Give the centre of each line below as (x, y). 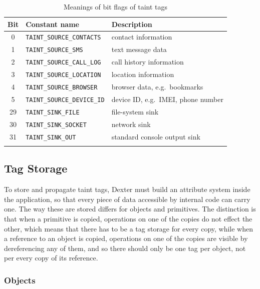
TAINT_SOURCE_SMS (54, 50)
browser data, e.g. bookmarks (157, 87)
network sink (131, 124)
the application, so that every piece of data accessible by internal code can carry (127, 199)
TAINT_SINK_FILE (53, 112)
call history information (148, 62)
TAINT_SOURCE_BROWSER (62, 88)
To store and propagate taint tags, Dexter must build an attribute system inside (127, 189)
